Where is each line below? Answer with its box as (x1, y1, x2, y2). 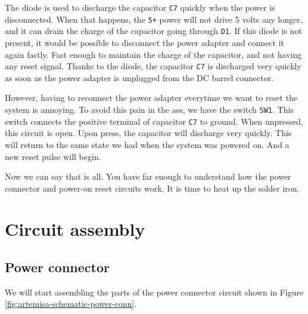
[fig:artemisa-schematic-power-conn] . (5, 297, 137, 310)
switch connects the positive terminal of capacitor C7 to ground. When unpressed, (5, 115, 303, 127)
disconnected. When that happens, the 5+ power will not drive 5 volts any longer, (5, 13, 303, 25)
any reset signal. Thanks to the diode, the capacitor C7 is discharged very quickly (5, 60, 301, 72)
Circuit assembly (5, 217, 145, 241)
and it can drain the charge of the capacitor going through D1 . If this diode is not (5, 24, 302, 37)
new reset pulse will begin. (5, 150, 101, 162)
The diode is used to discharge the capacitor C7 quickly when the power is (5, 1, 275, 13)
